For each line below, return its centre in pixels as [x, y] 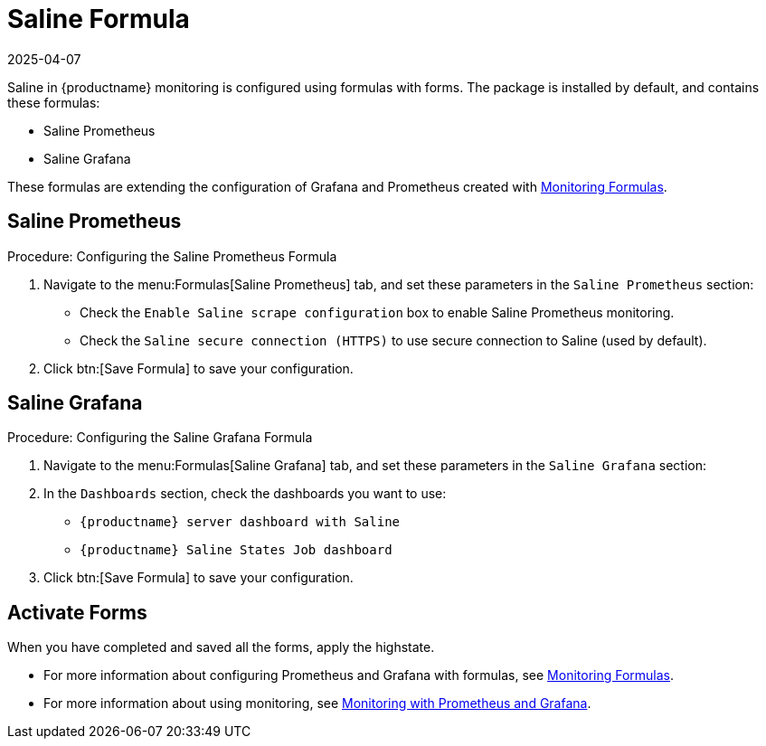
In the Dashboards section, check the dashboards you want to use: [245, 494]
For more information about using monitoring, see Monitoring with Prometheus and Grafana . [317, 704]
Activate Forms [77, 612]
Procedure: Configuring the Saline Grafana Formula [160, 438]
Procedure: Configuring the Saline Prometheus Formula [172, 256]
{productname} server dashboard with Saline [240, 522]
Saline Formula [99, 19]
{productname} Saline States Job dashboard [236, 550]
